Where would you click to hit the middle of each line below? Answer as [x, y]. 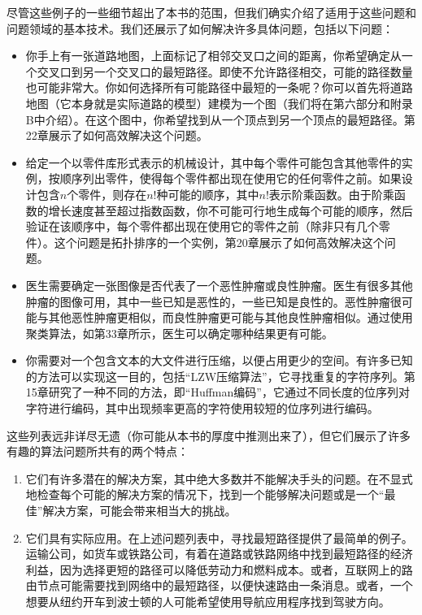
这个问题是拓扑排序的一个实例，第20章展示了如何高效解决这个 [219, 242]
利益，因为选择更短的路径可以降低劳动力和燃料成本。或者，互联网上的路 [219, 569]
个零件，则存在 [107, 194]
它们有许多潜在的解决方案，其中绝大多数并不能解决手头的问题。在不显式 [219, 478]
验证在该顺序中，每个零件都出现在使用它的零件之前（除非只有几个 [202, 226]
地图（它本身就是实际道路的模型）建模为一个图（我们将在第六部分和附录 [219, 103]
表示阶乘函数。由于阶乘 [331, 194]
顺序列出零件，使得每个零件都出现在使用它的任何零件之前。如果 [231, 178]
